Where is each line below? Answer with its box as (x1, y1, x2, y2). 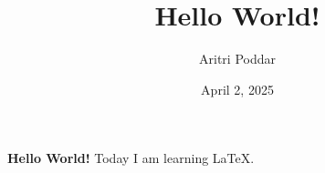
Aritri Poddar (199, 49, 276, 68)
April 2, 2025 (201, 79, 274, 98)
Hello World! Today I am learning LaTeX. (7, 148, 255, 168)
